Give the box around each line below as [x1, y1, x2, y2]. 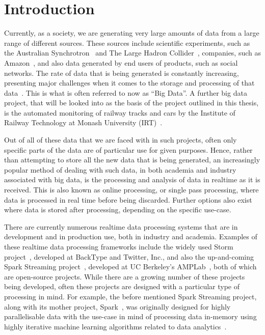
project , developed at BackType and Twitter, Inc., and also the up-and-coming [4, 251, 254, 262]
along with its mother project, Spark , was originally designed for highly [4, 301, 231, 312]
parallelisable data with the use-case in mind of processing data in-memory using [4, 311, 257, 322]
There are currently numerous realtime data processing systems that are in [4, 221, 238, 232]
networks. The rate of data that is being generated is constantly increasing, [4, 67, 239, 78]
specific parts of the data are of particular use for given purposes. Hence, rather [4, 144, 253, 155]
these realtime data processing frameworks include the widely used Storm [4, 241, 233, 252]
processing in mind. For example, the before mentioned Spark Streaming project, [4, 291, 257, 301]
